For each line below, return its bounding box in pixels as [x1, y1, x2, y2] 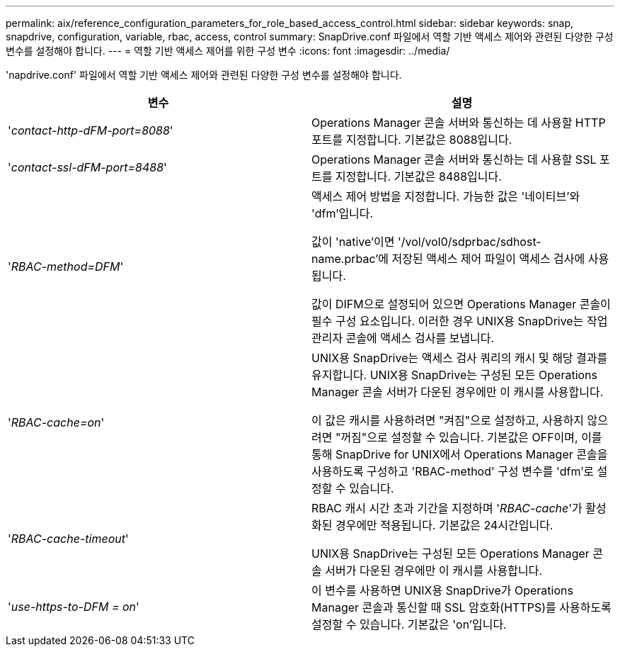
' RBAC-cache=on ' [8, 415, 105, 429]
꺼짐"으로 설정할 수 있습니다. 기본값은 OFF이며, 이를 [340, 430, 602, 444]
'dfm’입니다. [311, 206, 374, 220]
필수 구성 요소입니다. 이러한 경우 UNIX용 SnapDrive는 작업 [311, 314, 608, 328]
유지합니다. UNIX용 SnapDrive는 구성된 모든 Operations [311, 368, 597, 382]
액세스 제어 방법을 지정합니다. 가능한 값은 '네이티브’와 [311, 189, 580, 203]
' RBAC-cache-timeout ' [8, 532, 129, 546]
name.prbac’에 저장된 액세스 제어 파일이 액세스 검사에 [311, 252, 585, 266]
